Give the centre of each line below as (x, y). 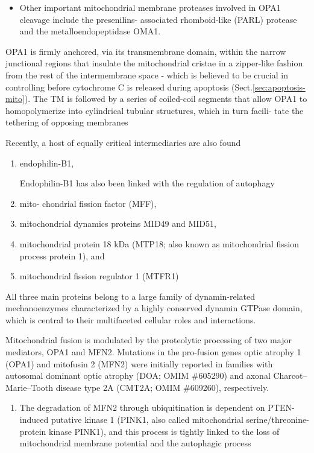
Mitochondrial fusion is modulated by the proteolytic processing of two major (149, 340)
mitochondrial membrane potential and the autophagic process (135, 443)
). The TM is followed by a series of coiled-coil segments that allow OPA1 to (166, 99)
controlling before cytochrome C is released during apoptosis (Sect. (129, 87)
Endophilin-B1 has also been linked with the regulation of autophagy (147, 183)
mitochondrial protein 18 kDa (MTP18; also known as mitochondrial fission (159, 243)
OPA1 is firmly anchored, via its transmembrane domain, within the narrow (146, 51)
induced (34, 420)
